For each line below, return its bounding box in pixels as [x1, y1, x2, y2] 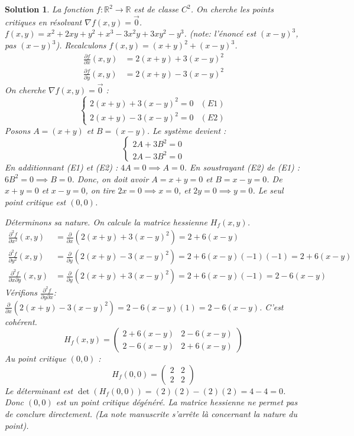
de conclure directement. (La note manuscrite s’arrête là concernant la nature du [5, 408, 297, 420]
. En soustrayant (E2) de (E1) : [184, 161, 300, 173]
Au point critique [5, 352, 66, 365]
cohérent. [5, 315, 37, 327]
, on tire [85, 184, 115, 196]
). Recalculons [56, 39, 106, 51]
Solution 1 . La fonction [5, 3, 94, 15]
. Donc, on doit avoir [72, 172, 149, 185]
